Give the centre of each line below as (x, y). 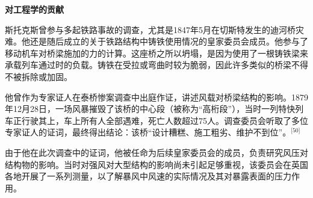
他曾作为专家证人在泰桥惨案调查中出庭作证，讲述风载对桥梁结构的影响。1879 (156, 97)
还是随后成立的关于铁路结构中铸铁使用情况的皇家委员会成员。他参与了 (169, 41)
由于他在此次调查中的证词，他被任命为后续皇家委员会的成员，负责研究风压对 (156, 152)
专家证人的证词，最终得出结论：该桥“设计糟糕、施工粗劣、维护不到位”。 (148, 132)
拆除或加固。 (47, 76)
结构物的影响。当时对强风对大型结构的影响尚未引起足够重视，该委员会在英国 (156, 164)
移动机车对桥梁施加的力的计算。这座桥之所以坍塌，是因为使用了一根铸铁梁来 (156, 53)
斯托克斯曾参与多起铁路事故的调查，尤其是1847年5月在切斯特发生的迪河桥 (150, 29)
